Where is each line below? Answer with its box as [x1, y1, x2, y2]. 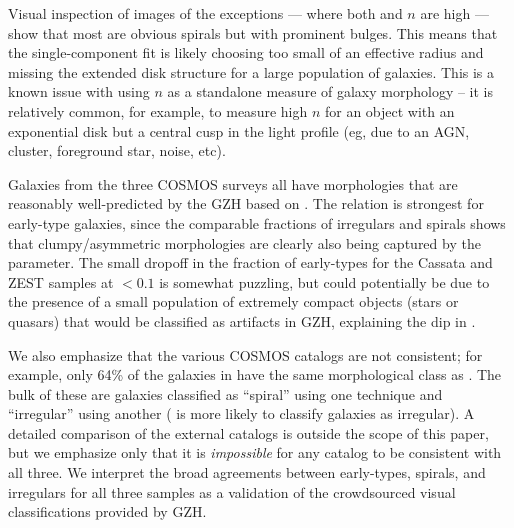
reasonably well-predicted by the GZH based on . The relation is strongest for [8, 193, 484, 214]
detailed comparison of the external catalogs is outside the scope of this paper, [8, 422, 489, 443]
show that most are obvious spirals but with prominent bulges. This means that [8, 22, 498, 43]
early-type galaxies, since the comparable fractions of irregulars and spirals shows [8, 212, 506, 233]
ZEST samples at [8, 271, 114, 292]
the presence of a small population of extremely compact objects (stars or [8, 291, 459, 312]
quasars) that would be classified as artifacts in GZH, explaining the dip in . [8, 310, 476, 331]
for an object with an [324, 100, 455, 121]
